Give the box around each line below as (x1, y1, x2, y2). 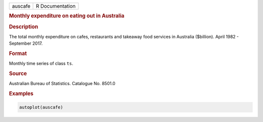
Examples (9, 90, 34, 97)
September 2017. (9, 40, 43, 46)
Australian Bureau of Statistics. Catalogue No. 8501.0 (9, 81, 115, 87)
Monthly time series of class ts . (9, 61, 73, 67)
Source (9, 70, 27, 77)
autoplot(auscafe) (19, 105, 63, 110)
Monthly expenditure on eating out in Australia (9, 13, 125, 19)
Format (9, 50, 27, 57)
